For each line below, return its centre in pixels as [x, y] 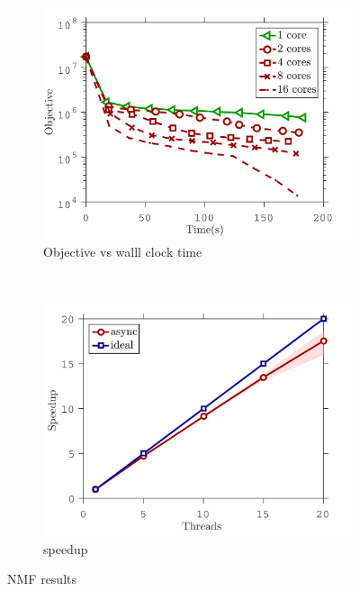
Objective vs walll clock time [123, 252]
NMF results [42, 579]
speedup [66, 548]
